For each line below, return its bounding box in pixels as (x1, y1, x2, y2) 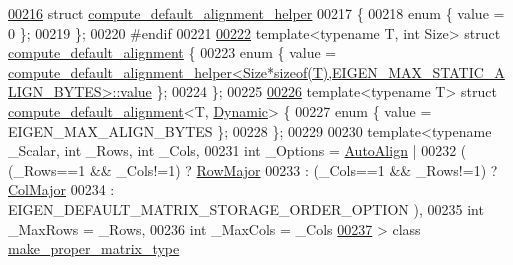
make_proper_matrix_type (8, 238, 180, 259)
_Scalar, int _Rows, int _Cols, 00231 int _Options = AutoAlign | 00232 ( (8, 140, 467, 161)
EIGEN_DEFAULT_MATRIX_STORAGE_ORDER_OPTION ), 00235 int (8, 198, 484, 219)
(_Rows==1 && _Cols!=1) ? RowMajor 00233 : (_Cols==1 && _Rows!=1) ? (8, 159, 498, 180)
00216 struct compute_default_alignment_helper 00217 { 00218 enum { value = (8, 3, 505, 23)
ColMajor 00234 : (8, 179, 115, 200)
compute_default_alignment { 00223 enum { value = (8, 42, 337, 63)
